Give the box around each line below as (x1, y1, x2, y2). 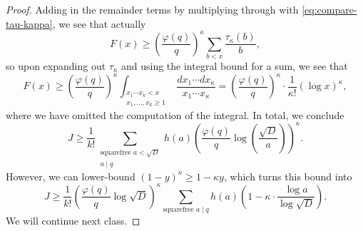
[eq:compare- (302, 2, 357, 16)
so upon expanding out (6, 58, 106, 73)
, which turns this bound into (223, 168, 352, 183)
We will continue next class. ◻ (6, 213, 140, 228)
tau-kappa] (6, 16, 53, 31)
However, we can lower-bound (6, 168, 136, 183)
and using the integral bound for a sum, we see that (121, 58, 348, 73)
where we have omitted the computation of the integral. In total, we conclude (6, 107, 344, 122)
